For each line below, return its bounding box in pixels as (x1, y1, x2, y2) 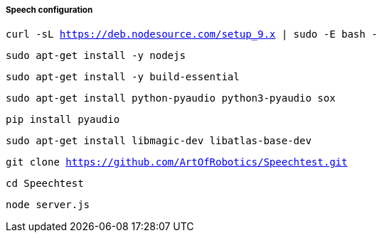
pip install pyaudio (6, 114, 120, 126)
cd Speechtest (6, 178, 84, 190)
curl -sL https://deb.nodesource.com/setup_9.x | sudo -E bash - (6, 28, 378, 40)
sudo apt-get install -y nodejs (6, 50, 186, 62)
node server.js (6, 199, 90, 211)
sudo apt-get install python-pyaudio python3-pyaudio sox (6, 92, 336, 104)
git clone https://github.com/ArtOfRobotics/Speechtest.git (6, 156, 348, 168)
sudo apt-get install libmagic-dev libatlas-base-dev (6, 135, 312, 147)
